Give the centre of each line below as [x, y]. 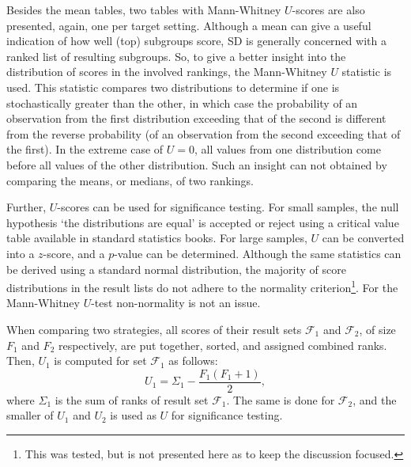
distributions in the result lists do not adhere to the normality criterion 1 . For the [202, 286]
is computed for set [100, 361]
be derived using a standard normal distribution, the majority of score [176, 269]
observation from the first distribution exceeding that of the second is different [196, 118]
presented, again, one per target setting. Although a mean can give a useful [189, 25]
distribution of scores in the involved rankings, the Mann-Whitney [167, 72]
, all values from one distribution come [288, 149]
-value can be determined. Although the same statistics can [258, 253]
